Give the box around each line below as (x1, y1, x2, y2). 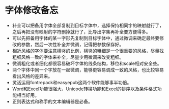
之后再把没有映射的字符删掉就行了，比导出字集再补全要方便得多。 (12, 28, 151, 34)
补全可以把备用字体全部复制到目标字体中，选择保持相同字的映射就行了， (12, 22, 164, 28)
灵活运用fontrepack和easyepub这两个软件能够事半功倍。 (12, 79, 132, 85)
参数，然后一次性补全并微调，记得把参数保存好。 (21, 41, 124, 47)
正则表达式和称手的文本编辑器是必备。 (12, 98, 93, 104)
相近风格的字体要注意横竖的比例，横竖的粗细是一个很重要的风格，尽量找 (12, 48, 164, 54)
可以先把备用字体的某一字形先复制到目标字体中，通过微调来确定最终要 (12, 35, 160, 41)
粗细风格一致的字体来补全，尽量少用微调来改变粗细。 (12, 54, 124, 60)
